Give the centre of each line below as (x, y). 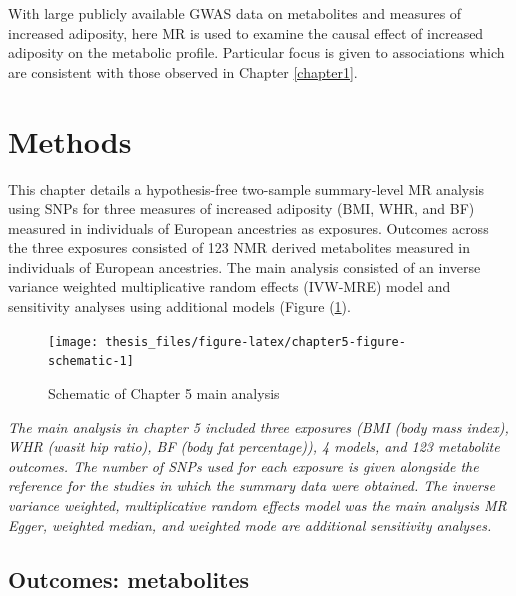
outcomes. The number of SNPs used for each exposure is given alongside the (243, 465)
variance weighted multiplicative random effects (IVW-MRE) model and (229, 286)
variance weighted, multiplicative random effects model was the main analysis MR (257, 504)
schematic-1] (91, 361)
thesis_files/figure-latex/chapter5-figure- (255, 341)
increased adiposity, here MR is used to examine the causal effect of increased (246, 32)
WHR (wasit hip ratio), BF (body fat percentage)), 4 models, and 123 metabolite (254, 446)
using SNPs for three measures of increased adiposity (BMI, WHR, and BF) (241, 208)
